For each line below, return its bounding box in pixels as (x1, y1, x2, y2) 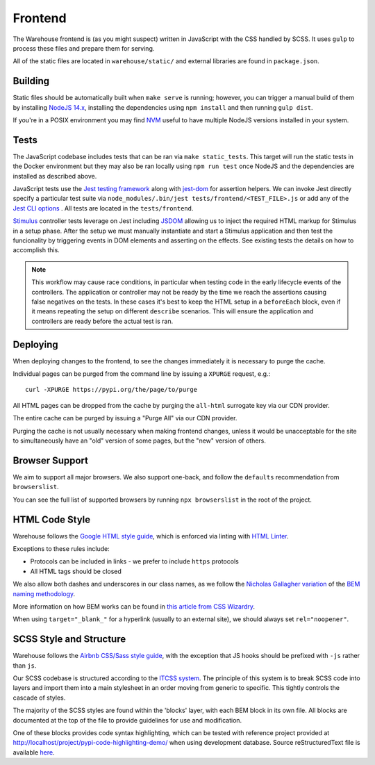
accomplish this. (12, 246, 60, 254)
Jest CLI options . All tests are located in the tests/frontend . (12, 204, 194, 212)
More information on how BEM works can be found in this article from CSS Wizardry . (12, 602, 256, 611)
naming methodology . (12, 589, 76, 598)
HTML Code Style (12, 513, 91, 525)
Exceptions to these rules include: (12, 545, 110, 553)
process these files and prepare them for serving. (12, 44, 155, 52)
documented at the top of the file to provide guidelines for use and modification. (12, 716, 242, 724)
